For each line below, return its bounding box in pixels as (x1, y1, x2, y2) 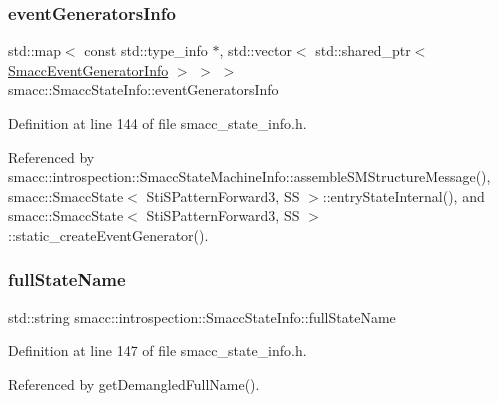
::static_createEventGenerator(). (8, 224, 209, 245)
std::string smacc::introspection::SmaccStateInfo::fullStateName (8, 306, 396, 327)
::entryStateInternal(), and (322, 185, 485, 206)
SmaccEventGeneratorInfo (8, 59, 169, 80)
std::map (8, 40, 61, 61)
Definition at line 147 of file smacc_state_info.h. (8, 340, 307, 361)
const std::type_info (84, 40, 208, 61)
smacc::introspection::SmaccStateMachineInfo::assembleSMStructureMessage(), (8, 166, 491, 187)
